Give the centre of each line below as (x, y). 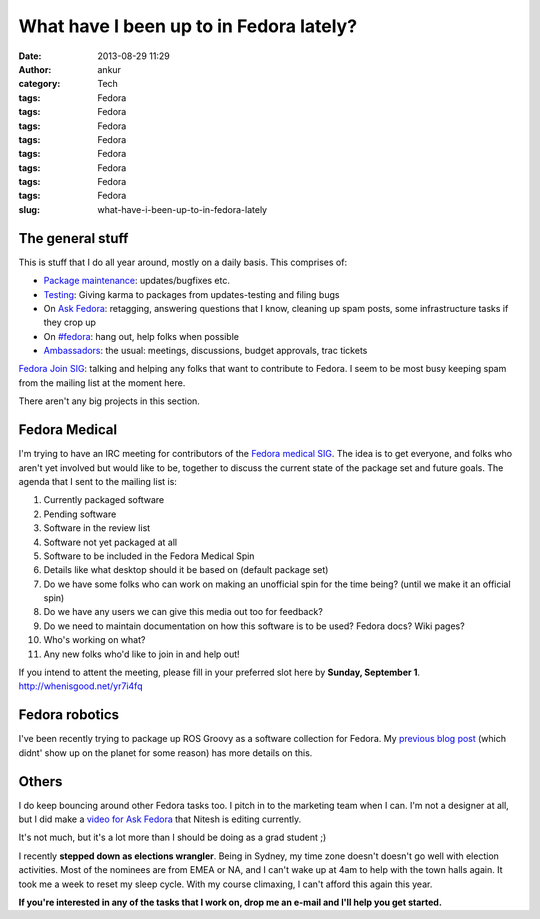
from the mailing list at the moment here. (102, 382)
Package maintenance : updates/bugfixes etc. (136, 281)
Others (40, 781)
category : (39, 84)
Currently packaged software (104, 500)
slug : (29, 209)
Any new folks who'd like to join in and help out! (141, 654)
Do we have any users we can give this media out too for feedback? (183, 612)
